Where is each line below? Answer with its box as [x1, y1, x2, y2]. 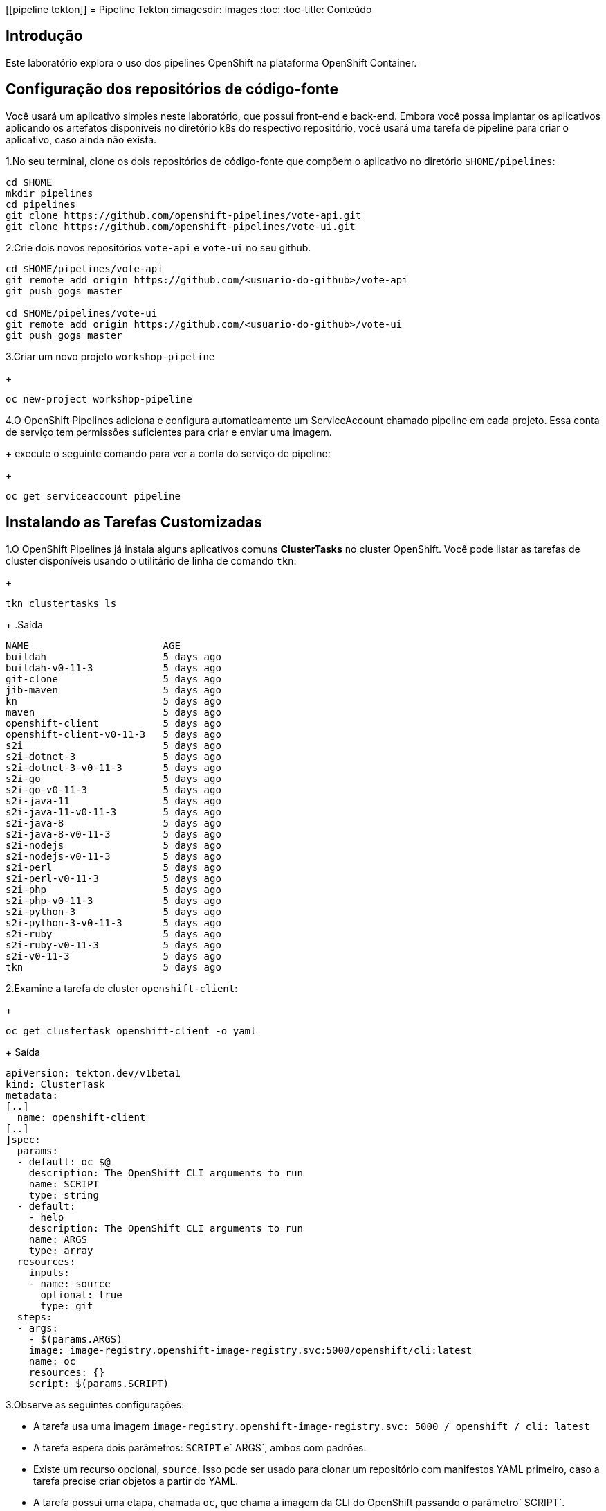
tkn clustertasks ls [6, 597, 117, 609]
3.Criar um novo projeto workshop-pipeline [6, 350, 215, 362]
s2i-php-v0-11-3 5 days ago [6, 894, 221, 906]
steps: [17, 1311, 53, 1323]
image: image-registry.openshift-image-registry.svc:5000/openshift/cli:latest [28, 1344, 472, 1356]
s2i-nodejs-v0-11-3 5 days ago [6, 850, 221, 862]
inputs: [28, 1266, 70, 1278]
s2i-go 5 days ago [6, 772, 221, 784]
